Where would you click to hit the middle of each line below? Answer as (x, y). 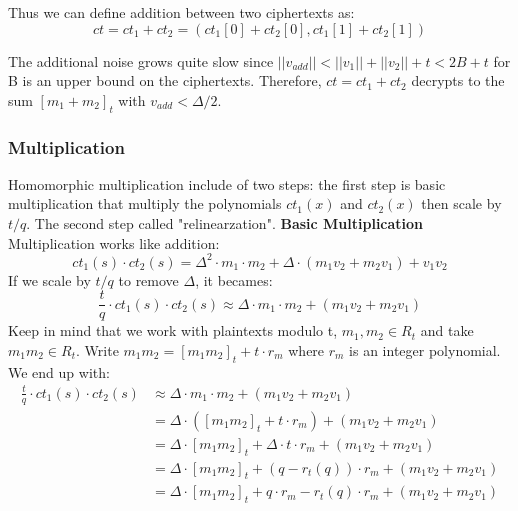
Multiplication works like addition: (114, 242)
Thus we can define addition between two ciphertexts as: (181, 12)
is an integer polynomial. (425, 349)
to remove (148, 279)
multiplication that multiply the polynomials (145, 203)
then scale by (461, 203)
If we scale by (49, 279)
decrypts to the (458, 80)
